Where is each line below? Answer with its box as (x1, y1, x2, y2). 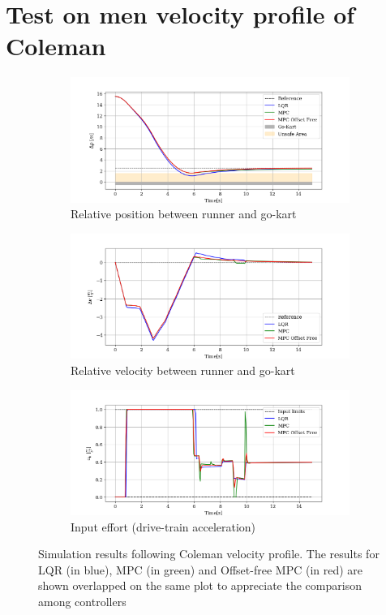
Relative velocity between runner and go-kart (71, 362, 295, 378)
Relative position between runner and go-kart (71, 205, 297, 222)
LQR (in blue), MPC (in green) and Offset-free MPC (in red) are (38, 561, 363, 578)
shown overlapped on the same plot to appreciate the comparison (38, 577, 362, 594)
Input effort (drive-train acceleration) (71, 518, 256, 535)
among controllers (38, 593, 127, 610)
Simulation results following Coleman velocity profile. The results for (38, 545, 380, 562)
